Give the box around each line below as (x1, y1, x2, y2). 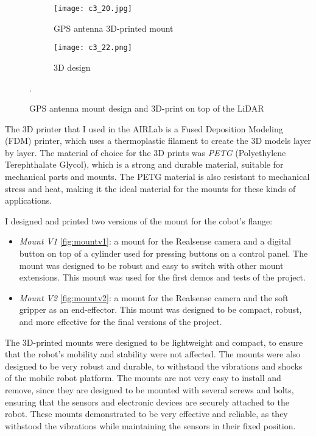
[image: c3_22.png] (54, 43, 132, 52)
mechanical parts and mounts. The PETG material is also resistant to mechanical (5, 170, 310, 183)
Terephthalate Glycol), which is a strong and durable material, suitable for (5, 158, 284, 171)
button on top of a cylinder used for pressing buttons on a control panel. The (19, 247, 308, 260)
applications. (5, 194, 52, 207)
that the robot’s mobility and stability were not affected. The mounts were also (5, 348, 301, 360)
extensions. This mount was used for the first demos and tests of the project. (19, 271, 306, 284)
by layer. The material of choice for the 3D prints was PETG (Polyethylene (5, 146, 286, 159)
